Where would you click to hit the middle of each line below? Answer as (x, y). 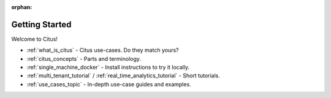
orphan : (22, 7)
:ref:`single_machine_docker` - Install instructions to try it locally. (108, 68)
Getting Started (41, 24)
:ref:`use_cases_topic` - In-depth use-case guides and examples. (109, 84)
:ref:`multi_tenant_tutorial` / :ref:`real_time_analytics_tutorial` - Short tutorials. (124, 75)
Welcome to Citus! (35, 39)
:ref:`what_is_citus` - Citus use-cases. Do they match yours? (103, 50)
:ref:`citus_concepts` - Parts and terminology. (84, 58)
